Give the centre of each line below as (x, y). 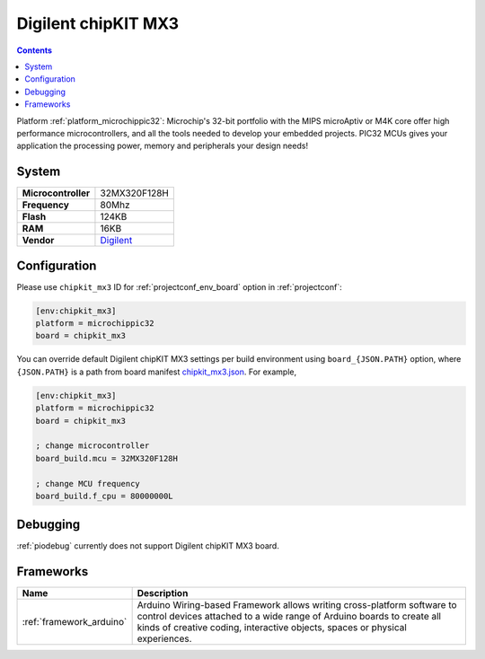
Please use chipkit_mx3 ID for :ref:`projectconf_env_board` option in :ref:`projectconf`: (179, 286)
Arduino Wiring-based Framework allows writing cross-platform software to (297, 605)
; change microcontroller (93, 446)
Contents (35, 50)
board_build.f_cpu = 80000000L (105, 496)
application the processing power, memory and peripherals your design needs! (163, 146)
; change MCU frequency (88, 483)
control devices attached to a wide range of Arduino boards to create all (289, 617)
